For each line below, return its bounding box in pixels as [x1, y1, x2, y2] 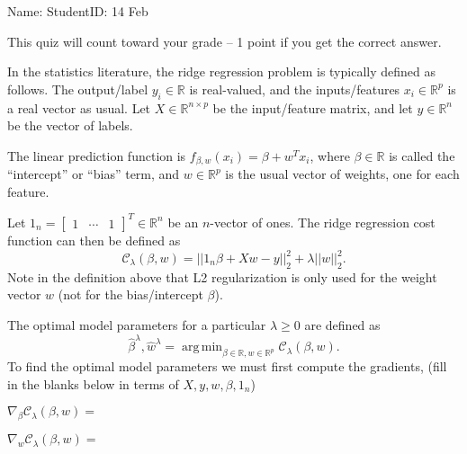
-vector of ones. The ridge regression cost [210, 212, 436, 231]
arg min [181, 341, 223, 354]
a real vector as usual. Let [7, 98, 151, 117]
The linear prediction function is [7, 146, 186, 165]
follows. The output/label [7, 79, 148, 98]
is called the [389, 146, 455, 165]
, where [310, 146, 350, 165]
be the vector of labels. [7, 116, 133, 135]
